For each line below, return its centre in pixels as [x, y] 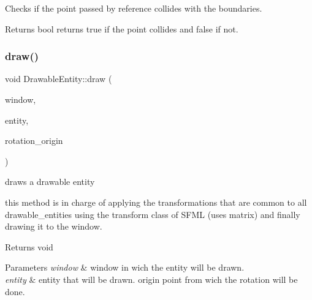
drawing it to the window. [54, 226]
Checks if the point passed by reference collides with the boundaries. [134, 8]
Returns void [29, 246]
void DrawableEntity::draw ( [59, 79]
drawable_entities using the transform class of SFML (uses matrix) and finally [153, 214]
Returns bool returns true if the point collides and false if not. [122, 28]
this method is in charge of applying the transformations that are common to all [156, 202]
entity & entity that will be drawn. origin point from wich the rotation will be [151, 279]
